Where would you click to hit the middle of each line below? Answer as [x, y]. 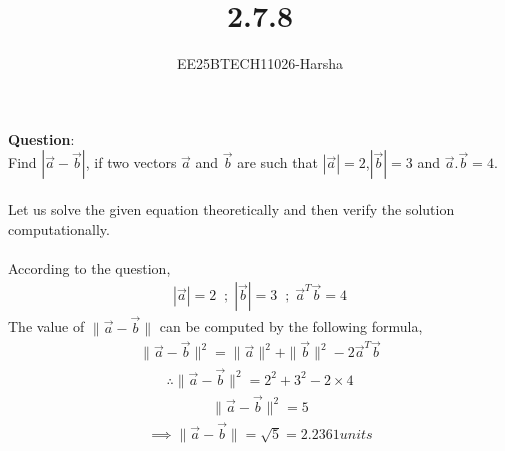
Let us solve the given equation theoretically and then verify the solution [231, 208]
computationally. [59, 228]
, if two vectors [131, 162]
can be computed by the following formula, [291, 326]
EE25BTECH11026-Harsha [260, 63]
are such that [277, 162]
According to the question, [89, 267]
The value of [46, 326]
